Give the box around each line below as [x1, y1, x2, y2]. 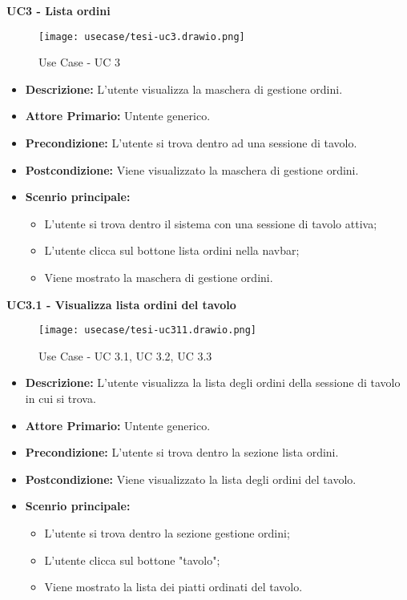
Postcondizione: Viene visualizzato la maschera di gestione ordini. [25, 161, 359, 178]
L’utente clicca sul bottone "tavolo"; [44, 551, 220, 568]
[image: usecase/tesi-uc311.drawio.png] [38, 324, 257, 336]
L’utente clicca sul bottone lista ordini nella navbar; [44, 242, 300, 259]
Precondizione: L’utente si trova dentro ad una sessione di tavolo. [25, 135, 357, 151]
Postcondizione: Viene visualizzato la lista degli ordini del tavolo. [25, 470, 357, 487]
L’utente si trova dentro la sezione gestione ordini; [44, 525, 290, 541]
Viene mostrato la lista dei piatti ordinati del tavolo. [44, 578, 303, 595]
